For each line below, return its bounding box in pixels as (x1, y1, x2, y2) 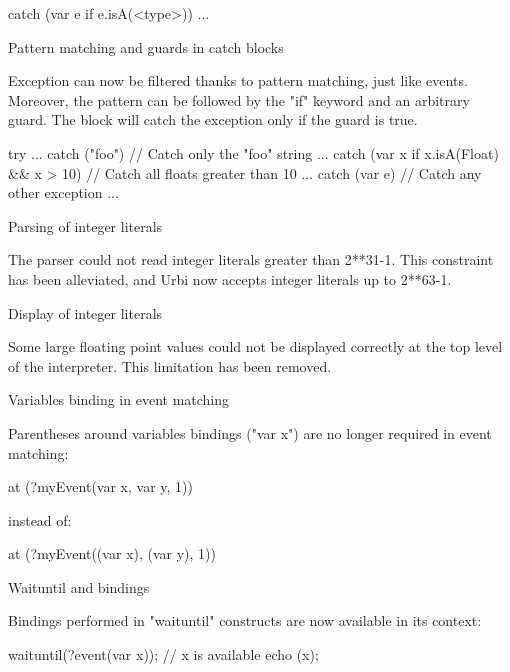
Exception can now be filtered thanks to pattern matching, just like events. (8, 70, 468, 91)
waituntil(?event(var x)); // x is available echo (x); (8, 644, 319, 665)
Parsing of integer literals (8, 215, 163, 236)
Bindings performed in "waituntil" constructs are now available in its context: (8, 610, 482, 631)
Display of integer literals (8, 302, 163, 323)
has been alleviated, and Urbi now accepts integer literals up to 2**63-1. (8, 268, 452, 289)
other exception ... (8, 182, 119, 203)
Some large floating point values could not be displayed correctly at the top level (8, 336, 503, 357)
